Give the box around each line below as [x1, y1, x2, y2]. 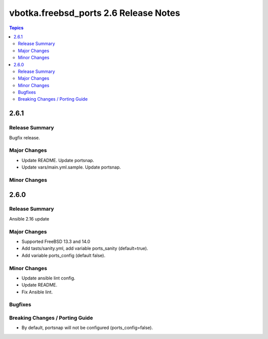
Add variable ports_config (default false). [21, 252, 106, 258]
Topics [9, 25, 24, 31]
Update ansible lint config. [21, 275, 75, 281]
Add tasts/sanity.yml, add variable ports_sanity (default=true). [21, 245, 148, 251]
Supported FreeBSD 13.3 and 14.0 [21, 238, 90, 244]
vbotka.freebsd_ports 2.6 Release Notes [9, 7, 181, 18]
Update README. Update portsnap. [21, 157, 94, 163]
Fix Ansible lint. [21, 289, 53, 295]
